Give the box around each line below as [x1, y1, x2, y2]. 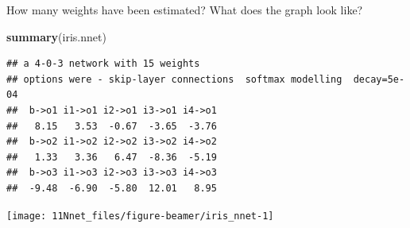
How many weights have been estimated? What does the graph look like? [6, 2, 363, 17]
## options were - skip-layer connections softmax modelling [6, 73, 342, 85]
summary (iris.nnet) [6, 28, 106, 44]
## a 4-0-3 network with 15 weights [6, 58, 200, 70]
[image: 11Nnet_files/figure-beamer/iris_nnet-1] [6, 210, 274, 222]
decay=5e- [353, 73, 405, 85]
